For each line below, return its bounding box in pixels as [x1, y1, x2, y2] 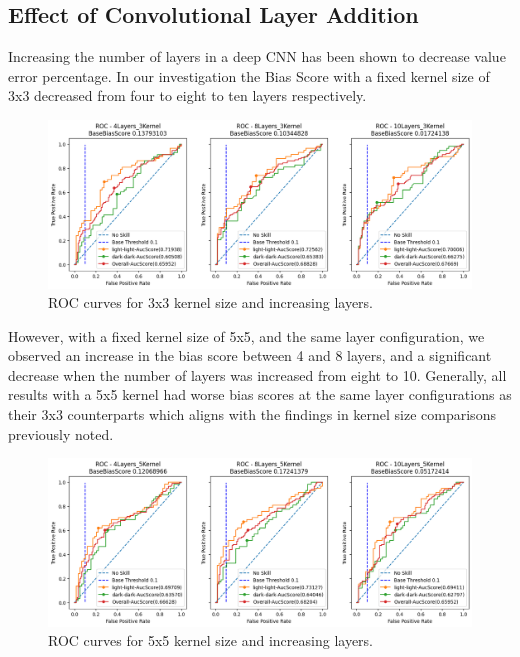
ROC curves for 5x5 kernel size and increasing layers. [48, 630, 373, 651]
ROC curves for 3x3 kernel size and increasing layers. [48, 292, 373, 313]
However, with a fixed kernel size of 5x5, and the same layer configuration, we [8, 325, 485, 346]
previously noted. [8, 423, 114, 444]
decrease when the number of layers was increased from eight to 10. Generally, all [8, 364, 507, 385]
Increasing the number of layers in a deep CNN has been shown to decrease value [8, 46, 506, 67]
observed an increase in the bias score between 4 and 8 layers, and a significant [8, 345, 492, 366]
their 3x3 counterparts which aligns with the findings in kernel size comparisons [8, 404, 496, 425]
